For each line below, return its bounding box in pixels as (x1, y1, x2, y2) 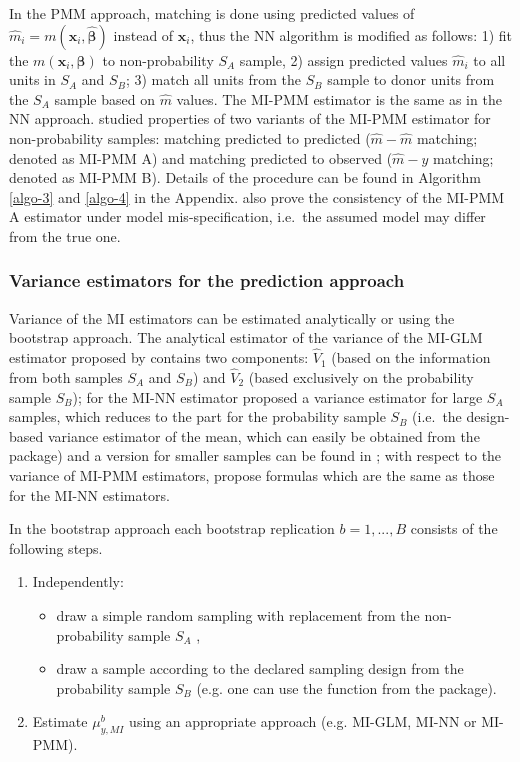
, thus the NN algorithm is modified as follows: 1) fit (190, 24, 513, 45)
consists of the (410, 518, 498, 539)
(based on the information (331, 347, 491, 368)
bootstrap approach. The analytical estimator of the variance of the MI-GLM (9, 327, 483, 348)
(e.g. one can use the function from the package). (196, 677, 497, 698)
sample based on (54, 88, 155, 109)
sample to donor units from (327, 69, 495, 90)
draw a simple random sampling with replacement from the (56, 604, 420, 625)
